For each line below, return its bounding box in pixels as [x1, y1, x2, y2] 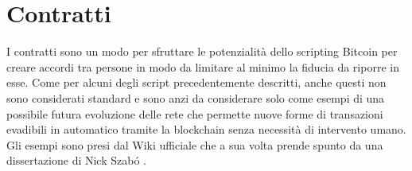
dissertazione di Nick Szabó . [6, 152, 146, 169]
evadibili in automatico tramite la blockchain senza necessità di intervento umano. [6, 121, 406, 138]
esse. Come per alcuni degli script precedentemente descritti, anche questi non [6, 74, 387, 91]
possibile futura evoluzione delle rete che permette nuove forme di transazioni [6, 105, 383, 122]
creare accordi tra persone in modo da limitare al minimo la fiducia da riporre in [6, 58, 399, 75]
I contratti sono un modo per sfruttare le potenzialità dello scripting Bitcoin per [6, 43, 398, 60]
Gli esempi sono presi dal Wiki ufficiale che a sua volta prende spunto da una [6, 136, 383, 153]
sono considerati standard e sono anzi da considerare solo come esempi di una [6, 89, 385, 106]
